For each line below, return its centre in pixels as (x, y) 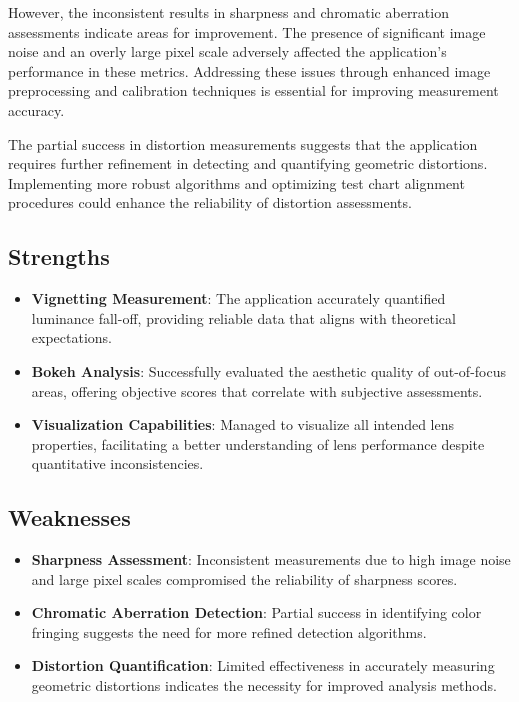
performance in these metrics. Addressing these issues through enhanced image (249, 70)
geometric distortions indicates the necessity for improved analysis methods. (264, 685)
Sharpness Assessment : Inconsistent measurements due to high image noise (271, 559)
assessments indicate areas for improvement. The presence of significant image (247, 31)
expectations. (71, 337)
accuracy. (36, 109)
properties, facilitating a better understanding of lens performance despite (258, 443)
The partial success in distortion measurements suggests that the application (243, 143)
